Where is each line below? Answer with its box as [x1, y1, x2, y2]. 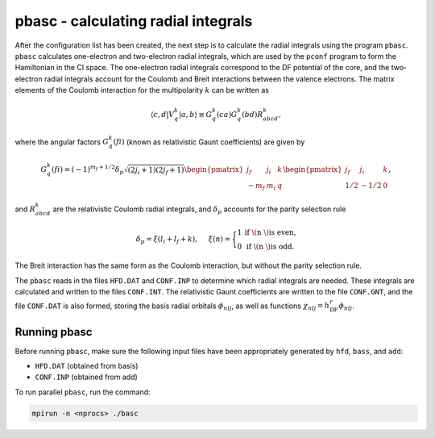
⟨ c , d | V [150, 110, 175, 119]
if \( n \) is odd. [246, 242, 295, 251]
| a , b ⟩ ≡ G [178, 110, 213, 119]
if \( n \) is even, [244, 227, 297, 237]
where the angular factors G [14, 137, 109, 147]
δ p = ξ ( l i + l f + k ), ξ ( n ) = [135, 234, 231, 245]
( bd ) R [242, 110, 263, 119]
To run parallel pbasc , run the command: [14, 387, 151, 397]
